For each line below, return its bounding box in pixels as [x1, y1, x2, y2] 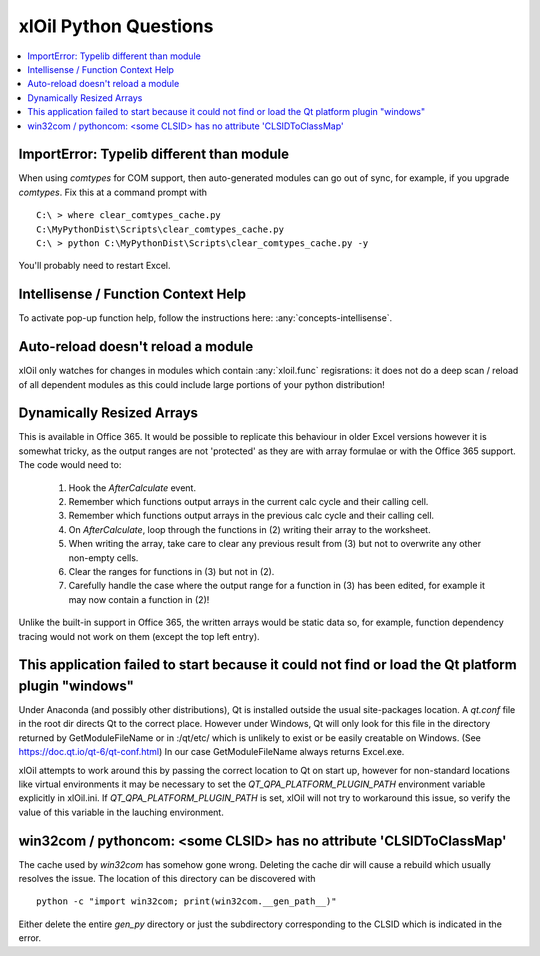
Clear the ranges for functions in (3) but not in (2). [68, 565, 275, 577]
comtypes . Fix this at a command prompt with [18, 186, 208, 198]
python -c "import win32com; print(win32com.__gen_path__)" [36, 896, 337, 907]
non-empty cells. [68, 551, 139, 564]
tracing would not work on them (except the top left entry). [18, 630, 260, 642]
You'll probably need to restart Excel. [18, 260, 171, 272]
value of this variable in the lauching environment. [18, 806, 224, 818]
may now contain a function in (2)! [68, 593, 210, 605]
